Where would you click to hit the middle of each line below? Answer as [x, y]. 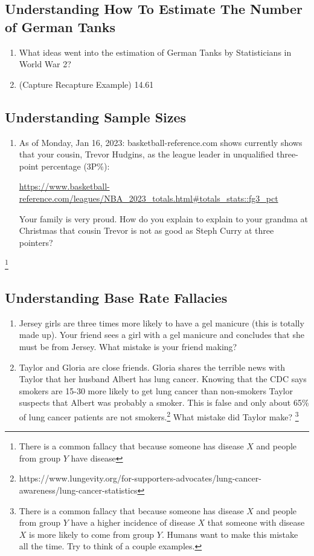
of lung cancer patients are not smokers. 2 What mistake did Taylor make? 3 [159, 415]
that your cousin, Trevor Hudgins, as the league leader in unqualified [146, 154]
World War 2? [45, 64]
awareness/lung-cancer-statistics [78, 490]
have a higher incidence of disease [133, 522]
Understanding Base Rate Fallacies [116, 297]
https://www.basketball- [64, 186]
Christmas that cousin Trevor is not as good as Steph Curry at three [146, 230]
